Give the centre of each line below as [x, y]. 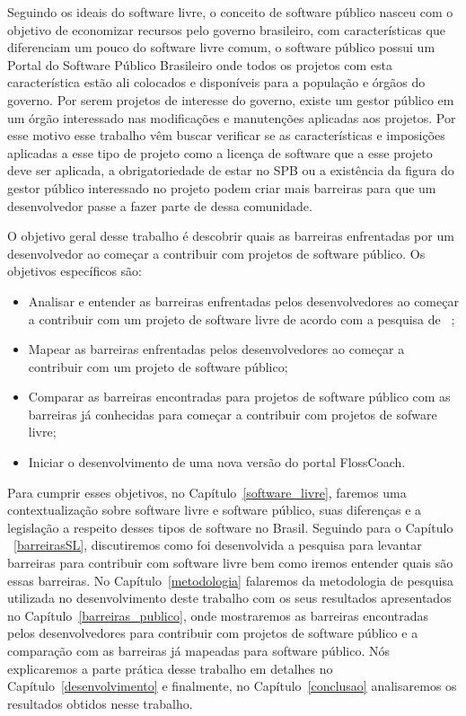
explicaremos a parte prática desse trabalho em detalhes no [170, 668]
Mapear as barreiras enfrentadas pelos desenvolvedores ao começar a [216, 349]
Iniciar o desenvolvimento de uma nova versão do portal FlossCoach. [217, 462]
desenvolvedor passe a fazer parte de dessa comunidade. [160, 205]
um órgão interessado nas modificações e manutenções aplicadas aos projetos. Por [232, 117]
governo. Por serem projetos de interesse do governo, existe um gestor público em [231, 99]
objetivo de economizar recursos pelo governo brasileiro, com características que [226, 29]
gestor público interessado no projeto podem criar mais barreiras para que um [222, 187]
